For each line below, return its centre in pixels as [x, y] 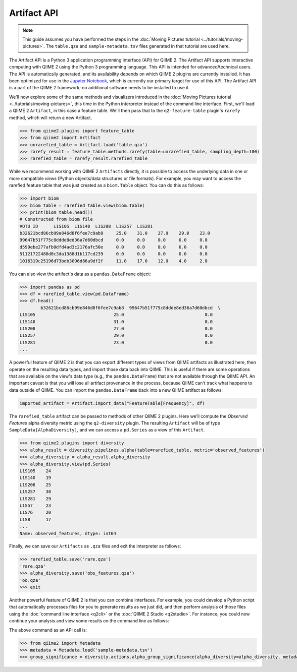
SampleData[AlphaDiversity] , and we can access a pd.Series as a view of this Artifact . [107, 430]
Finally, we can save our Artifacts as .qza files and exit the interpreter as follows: [95, 546]
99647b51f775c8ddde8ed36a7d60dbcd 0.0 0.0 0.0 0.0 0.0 [114, 240]
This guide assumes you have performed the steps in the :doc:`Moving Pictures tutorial [111, 39]
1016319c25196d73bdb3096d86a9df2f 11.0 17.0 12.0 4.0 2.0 [114, 261]
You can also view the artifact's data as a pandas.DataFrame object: [80, 274]
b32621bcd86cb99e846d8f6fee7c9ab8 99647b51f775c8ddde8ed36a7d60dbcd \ [130, 308]
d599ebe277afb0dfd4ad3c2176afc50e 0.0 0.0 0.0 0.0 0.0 [114, 247]
